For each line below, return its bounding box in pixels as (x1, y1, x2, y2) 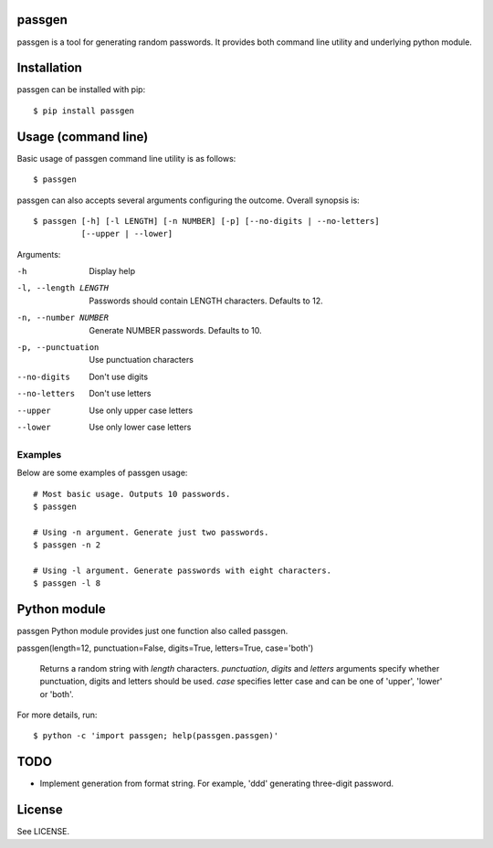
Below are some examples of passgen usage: (16, 467, 188, 479)
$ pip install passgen (33, 105, 135, 116)
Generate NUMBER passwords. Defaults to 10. (89, 324, 262, 335)
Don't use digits (89, 371, 149, 382)
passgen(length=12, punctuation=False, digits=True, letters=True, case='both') (16, 642, 314, 653)
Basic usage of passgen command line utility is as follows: (16, 153, 236, 164)
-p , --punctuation (16, 343, 100, 353)
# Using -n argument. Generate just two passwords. (33, 526, 269, 537)
